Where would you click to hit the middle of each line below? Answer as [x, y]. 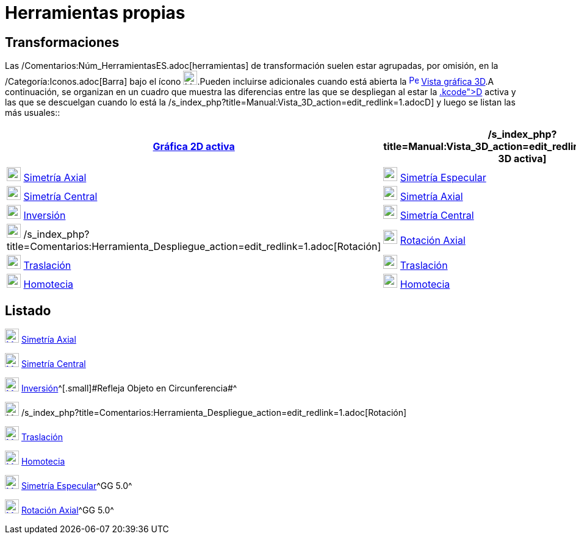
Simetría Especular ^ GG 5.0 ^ [77, 486]
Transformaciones [62, 42]
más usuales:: [33, 113]
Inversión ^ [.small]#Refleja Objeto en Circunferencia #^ [129, 388]
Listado [28, 310]
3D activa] [522, 159]
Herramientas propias [95, 13]
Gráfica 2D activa [194, 147]
